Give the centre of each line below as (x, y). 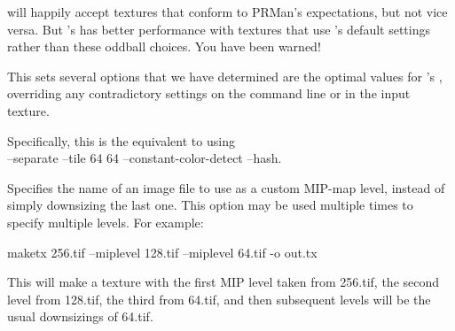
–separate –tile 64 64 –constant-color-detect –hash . (145, 158)
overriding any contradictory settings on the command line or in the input (209, 93)
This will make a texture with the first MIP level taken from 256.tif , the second (224, 282)
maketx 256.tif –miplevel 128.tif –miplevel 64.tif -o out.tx (162, 252)
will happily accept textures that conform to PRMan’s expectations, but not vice (227, 12)
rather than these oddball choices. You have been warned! (164, 46)
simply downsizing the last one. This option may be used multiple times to (210, 205)
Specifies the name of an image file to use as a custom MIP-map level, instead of (226, 187)
